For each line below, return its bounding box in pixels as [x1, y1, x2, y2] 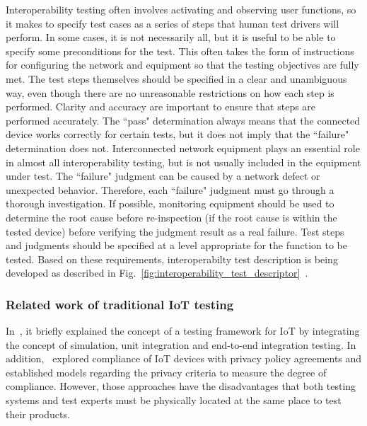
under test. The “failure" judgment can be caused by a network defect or [6, 168, 320, 183]
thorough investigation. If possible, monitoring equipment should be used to [6, 196, 334, 211]
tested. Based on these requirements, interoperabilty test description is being [6, 251, 338, 266]
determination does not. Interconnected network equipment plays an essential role [6, 140, 360, 155]
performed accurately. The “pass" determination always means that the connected [6, 113, 361, 127]
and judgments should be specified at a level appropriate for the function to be [6, 238, 347, 253]
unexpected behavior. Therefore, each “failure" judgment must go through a [6, 182, 334, 197]
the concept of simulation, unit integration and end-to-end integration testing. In [6, 337, 356, 352]
